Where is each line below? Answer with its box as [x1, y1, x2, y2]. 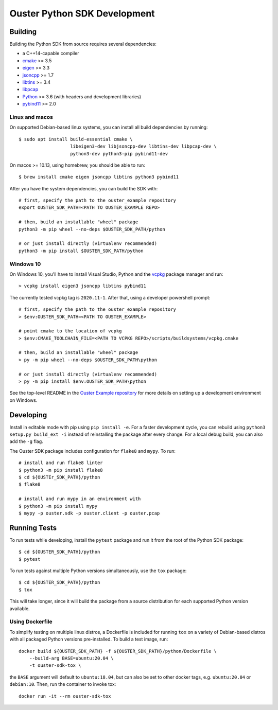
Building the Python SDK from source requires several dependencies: [9, 41, 157, 47]
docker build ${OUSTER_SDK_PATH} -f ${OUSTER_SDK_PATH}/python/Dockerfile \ [19, 648, 217, 654]
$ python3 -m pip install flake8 [19, 467, 103, 473]
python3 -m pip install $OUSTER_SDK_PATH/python [19, 247, 144, 254]
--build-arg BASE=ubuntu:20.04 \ [29, 655, 114, 661]
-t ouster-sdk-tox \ [29, 663, 81, 668]
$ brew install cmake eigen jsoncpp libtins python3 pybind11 [19, 174, 179, 180]
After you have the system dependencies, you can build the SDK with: [9, 185, 158, 191]
